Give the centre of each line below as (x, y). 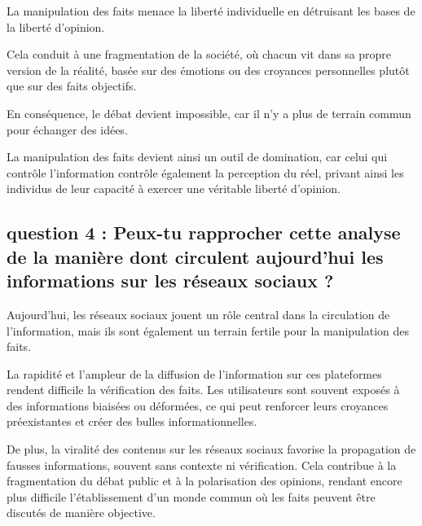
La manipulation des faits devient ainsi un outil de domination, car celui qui (197, 157)
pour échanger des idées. (67, 129)
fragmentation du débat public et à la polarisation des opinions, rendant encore (204, 481)
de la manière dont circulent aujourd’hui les (195, 256)
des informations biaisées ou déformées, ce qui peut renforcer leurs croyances (198, 405)
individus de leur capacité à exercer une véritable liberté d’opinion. (174, 188)
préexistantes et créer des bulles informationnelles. (132, 421)
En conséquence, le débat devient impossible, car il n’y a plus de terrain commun (209, 113)
